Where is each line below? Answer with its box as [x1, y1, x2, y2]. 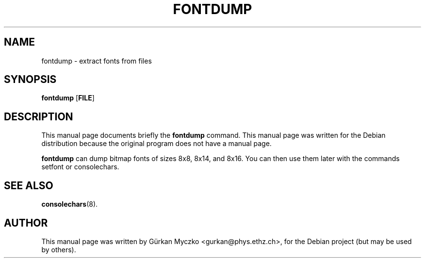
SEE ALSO [4, 179, 53, 192]
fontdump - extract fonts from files [41, 56, 152, 65]
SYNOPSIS [4, 73, 57, 86]
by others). [41, 245, 76, 254]
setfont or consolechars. [41, 163, 119, 171]
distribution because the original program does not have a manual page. [41, 139, 272, 148]
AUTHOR [4, 216, 48, 229]
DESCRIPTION [4, 110, 73, 123]
